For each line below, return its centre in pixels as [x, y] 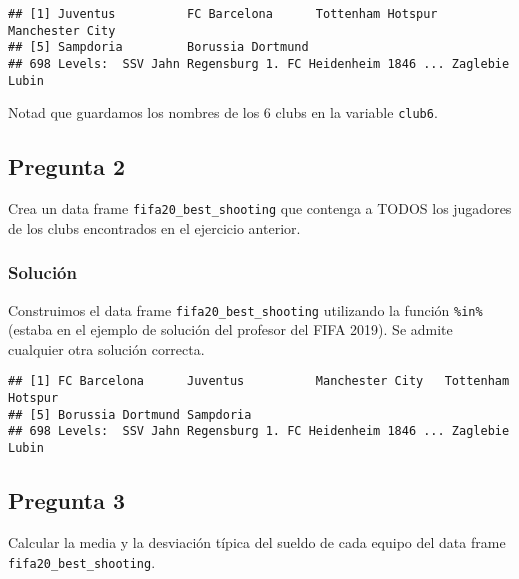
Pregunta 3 [67, 500]
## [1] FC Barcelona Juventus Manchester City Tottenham [259, 381]
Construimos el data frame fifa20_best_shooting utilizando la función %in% [245, 309]
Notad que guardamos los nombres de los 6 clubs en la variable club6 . [223, 112]
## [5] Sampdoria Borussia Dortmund [158, 47]
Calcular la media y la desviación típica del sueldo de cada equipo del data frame [257, 541]
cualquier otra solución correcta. [106, 348]
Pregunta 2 [67, 166]
